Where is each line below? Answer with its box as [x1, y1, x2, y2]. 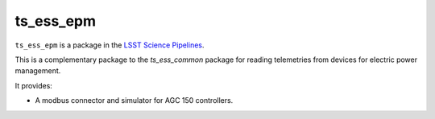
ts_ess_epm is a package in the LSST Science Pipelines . [14, 40, 205, 50]
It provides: [14, 80, 52, 90]
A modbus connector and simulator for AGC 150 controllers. [35, 96, 234, 105]
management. [14, 66, 61, 76]
